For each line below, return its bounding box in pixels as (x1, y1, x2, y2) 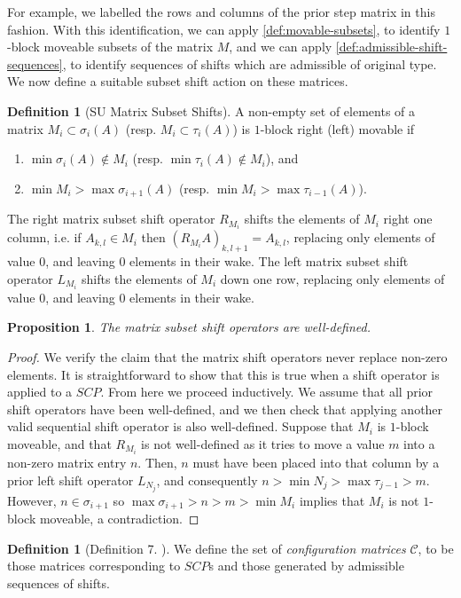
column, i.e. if (7, 228, 82, 247)
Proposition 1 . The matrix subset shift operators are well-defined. (7, 318, 371, 336)
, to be (418, 539, 454, 557)
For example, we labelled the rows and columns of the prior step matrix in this (7, 3, 435, 20)
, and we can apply (229, 37, 332, 56)
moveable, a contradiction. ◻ (39, 509, 199, 528)
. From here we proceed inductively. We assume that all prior (100, 382, 434, 401)
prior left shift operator (7, 470, 134, 489)
